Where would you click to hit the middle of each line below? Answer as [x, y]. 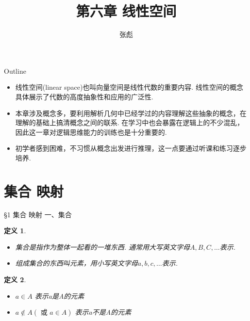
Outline [15, 71]
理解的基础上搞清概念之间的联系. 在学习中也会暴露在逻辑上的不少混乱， [130, 122]
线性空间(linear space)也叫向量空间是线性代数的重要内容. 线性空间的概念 [129, 87]
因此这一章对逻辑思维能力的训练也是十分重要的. [91, 132]
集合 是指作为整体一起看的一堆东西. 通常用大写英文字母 [103, 247]
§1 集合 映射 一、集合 [38, 214]
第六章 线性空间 [126, 11]
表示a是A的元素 [59, 296]
